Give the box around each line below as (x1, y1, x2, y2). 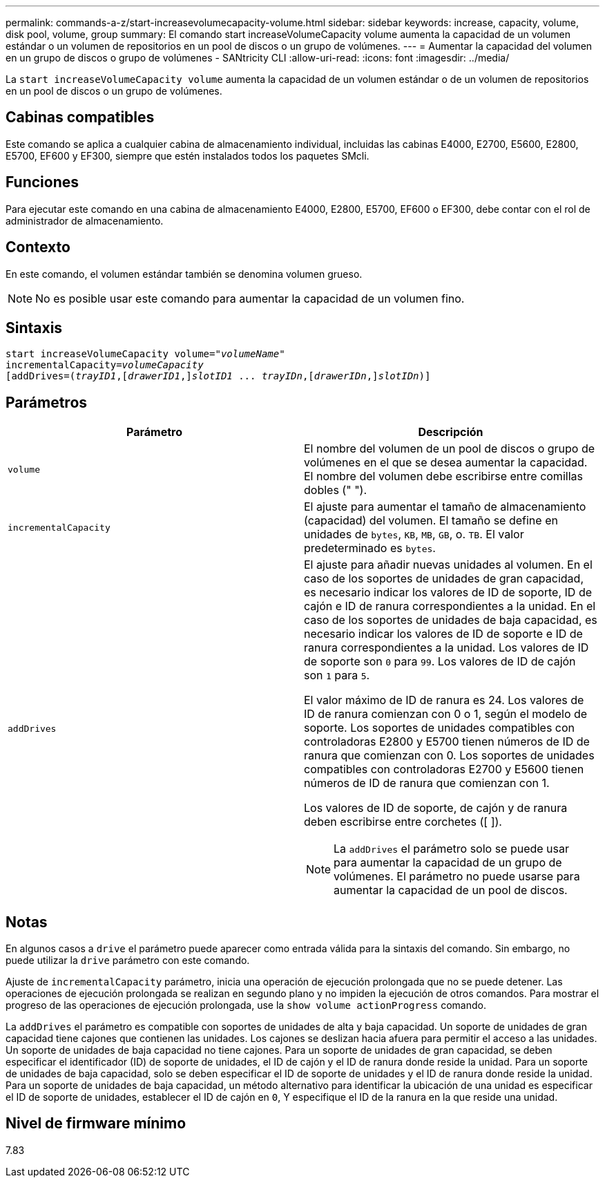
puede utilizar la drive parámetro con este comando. (6, 954, 250, 967)
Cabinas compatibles (6, 108, 155, 126)
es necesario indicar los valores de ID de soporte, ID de (304, 585, 592, 600)
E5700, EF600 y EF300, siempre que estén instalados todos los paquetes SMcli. (6, 149, 369, 162)
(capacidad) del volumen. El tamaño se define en (304, 513, 558, 528)
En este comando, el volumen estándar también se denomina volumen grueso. (6, 267, 363, 280)
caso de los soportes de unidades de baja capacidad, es (304, 613, 597, 627)
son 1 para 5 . (304, 668, 370, 683)
